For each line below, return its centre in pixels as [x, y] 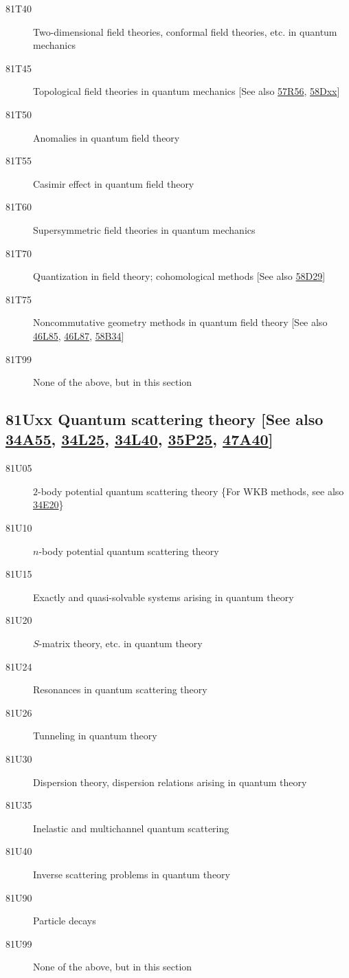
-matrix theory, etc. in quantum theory [121, 643]
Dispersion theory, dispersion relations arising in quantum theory [170, 782]
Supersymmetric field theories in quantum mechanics [144, 229]
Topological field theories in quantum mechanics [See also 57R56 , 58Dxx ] [187, 91]
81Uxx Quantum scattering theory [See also [165, 419]
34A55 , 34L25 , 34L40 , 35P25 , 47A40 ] [139, 439]
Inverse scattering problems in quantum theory [132, 874]
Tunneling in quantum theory [95, 736]
